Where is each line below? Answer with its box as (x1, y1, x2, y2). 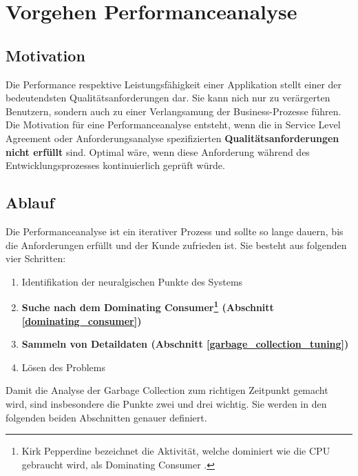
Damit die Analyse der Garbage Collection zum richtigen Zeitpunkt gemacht (6, 383, 328, 397)
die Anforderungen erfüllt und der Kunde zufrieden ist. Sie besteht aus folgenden (6, 237, 347, 252)
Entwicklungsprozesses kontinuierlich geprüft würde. (6, 158, 225, 172)
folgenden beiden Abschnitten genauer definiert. (6, 410, 207, 424)
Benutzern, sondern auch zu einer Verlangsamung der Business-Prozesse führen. (6, 103, 341, 118)
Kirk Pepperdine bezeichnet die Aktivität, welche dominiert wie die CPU (21, 444, 330, 458)
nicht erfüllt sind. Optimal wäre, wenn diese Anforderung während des (6, 144, 310, 159)
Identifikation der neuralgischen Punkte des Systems (21, 274, 243, 288)
